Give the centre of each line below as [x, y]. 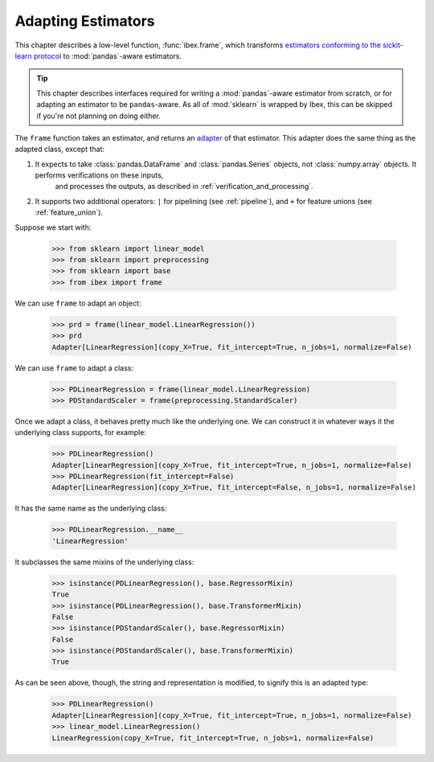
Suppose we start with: [53, 227]
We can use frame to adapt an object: [78, 303]
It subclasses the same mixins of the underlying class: [104, 562]
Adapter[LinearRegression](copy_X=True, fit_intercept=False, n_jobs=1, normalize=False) [234, 488]
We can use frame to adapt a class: [74, 368]
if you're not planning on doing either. [98, 116]
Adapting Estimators [85, 21]
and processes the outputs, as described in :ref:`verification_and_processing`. [184, 186]
